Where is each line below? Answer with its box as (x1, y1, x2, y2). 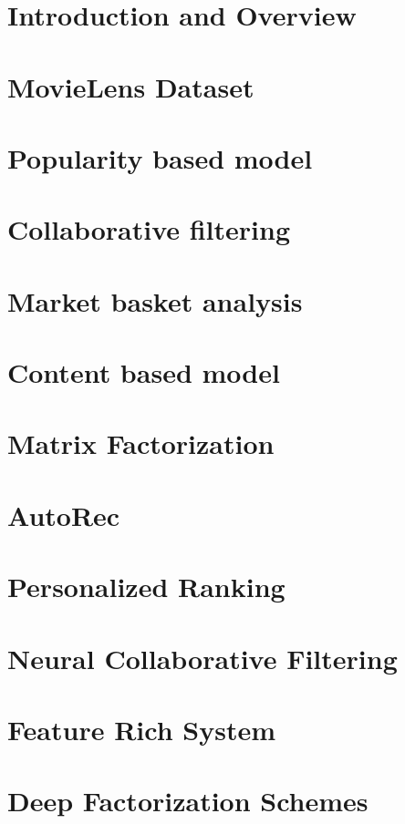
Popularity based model (7, 139, 313, 176)
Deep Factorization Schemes (7, 782, 369, 819)
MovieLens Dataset (7, 67, 254, 105)
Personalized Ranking (7, 568, 286, 605)
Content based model (7, 354, 280, 391)
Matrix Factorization (7, 425, 275, 462)
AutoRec (7, 496, 120, 533)
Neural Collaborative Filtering (7, 639, 398, 676)
